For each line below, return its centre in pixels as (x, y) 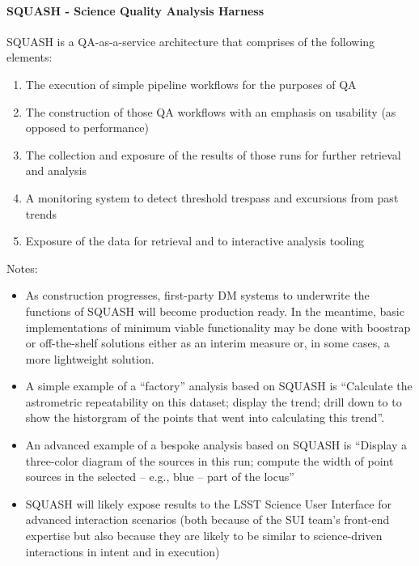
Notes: (22, 268)
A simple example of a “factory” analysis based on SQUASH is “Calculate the (219, 386)
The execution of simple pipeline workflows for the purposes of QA (191, 84)
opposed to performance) (87, 128)
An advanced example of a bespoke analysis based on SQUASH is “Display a (216, 445)
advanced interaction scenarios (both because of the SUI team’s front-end (207, 519)
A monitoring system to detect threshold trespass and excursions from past (212, 197)
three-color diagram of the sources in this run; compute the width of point (209, 460)
